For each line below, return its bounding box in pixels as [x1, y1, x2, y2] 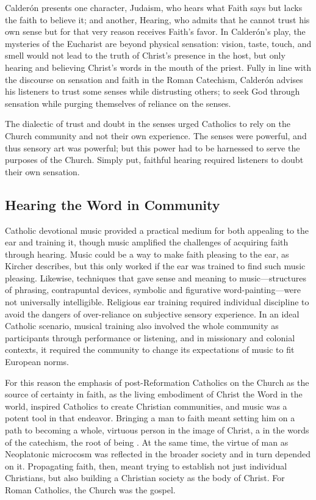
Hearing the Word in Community [5, 195, 220, 214]
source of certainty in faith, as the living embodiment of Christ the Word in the [5, 388, 303, 400]
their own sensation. [5, 165, 80, 178]
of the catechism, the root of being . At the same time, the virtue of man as [5, 435, 289, 448]
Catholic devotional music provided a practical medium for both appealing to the [5, 223, 309, 236]
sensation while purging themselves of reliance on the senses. [5, 96, 231, 109]
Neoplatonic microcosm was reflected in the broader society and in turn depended [5, 447, 311, 460]
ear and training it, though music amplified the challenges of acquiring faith [5, 236, 289, 248]
